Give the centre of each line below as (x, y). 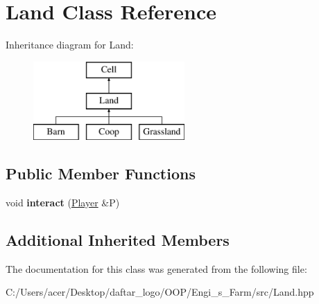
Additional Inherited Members (118, 239)
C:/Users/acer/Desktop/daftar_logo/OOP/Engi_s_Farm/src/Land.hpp (160, 292)
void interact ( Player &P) (63, 202)
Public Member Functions (101, 173)
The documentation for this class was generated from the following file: (156, 268)
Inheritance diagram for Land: (70, 45)
